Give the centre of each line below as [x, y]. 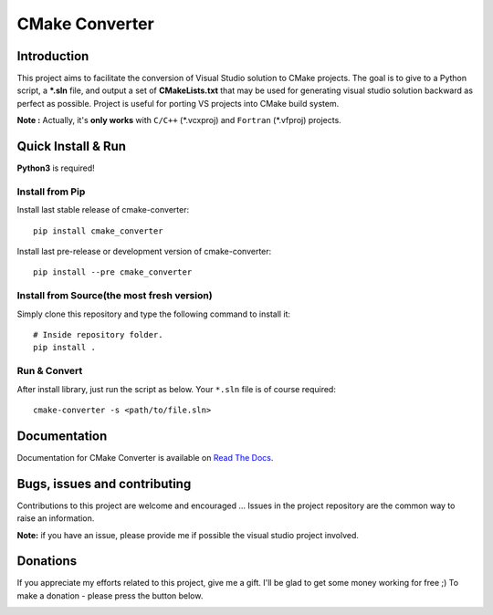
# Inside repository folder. [98, 334]
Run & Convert [50, 371]
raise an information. [56, 518]
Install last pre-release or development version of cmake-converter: [144, 252]
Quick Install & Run [72, 146]
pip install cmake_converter [98, 231]
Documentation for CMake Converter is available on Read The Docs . [145, 457]
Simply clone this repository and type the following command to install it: [154, 314]
